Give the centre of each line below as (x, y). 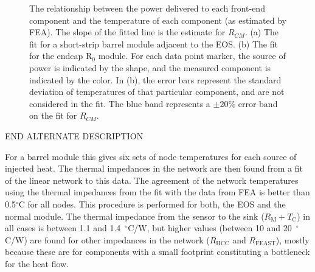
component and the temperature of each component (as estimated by (158, 20)
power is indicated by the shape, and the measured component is (150, 67)
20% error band (249, 103)
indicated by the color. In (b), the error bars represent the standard (155, 79)
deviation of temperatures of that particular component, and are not (157, 92)
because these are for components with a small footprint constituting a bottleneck (157, 252)
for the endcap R (61, 56)
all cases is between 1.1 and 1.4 (63, 228)
